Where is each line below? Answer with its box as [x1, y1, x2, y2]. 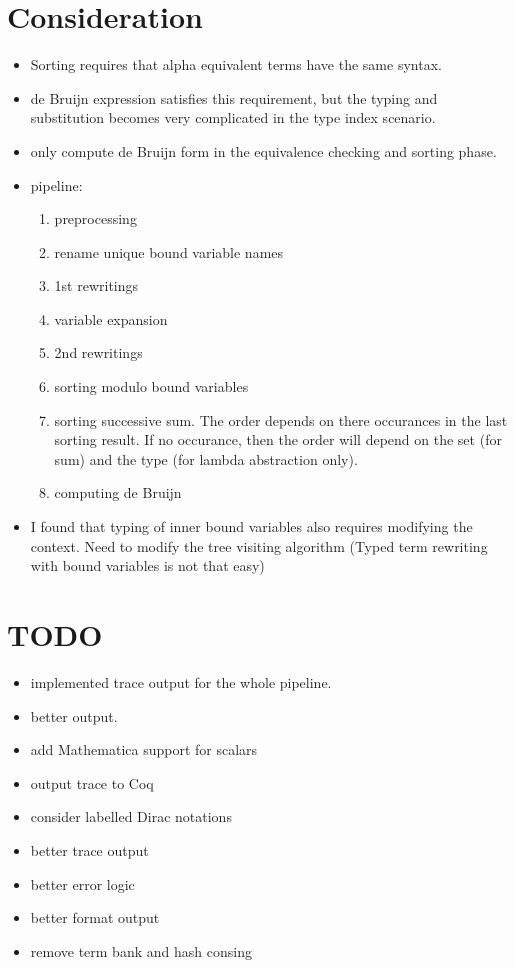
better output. [30, 705, 118, 726]
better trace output [30, 839, 149, 860]
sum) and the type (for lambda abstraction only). [54, 448, 358, 469]
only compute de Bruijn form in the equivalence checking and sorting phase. [30, 140, 497, 161]
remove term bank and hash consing [30, 940, 252, 961]
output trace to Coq [30, 772, 154, 793]
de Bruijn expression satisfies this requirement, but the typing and [30, 87, 438, 108]
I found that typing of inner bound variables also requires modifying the [30, 516, 473, 537]
